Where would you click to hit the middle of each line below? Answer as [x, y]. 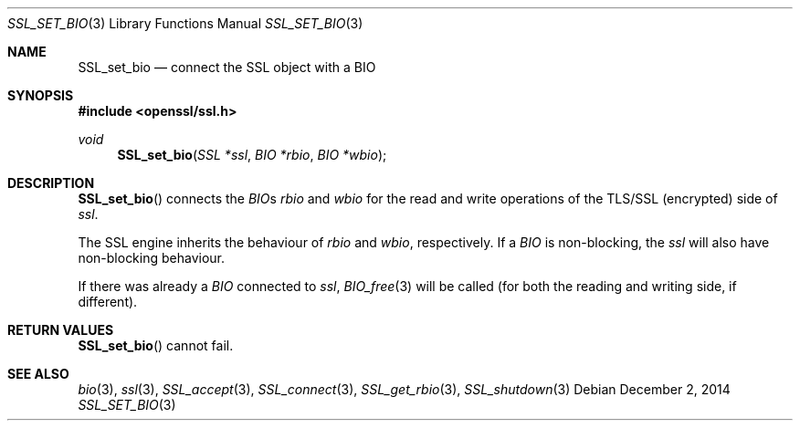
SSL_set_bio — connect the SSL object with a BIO [227, 67]
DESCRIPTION [51, 183]
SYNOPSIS [41, 95]
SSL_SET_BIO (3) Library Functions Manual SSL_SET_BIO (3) [185, 23]
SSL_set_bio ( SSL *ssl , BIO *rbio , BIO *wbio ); [252, 155]
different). [108, 302]
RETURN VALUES [61, 330]
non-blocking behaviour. [152, 258]
